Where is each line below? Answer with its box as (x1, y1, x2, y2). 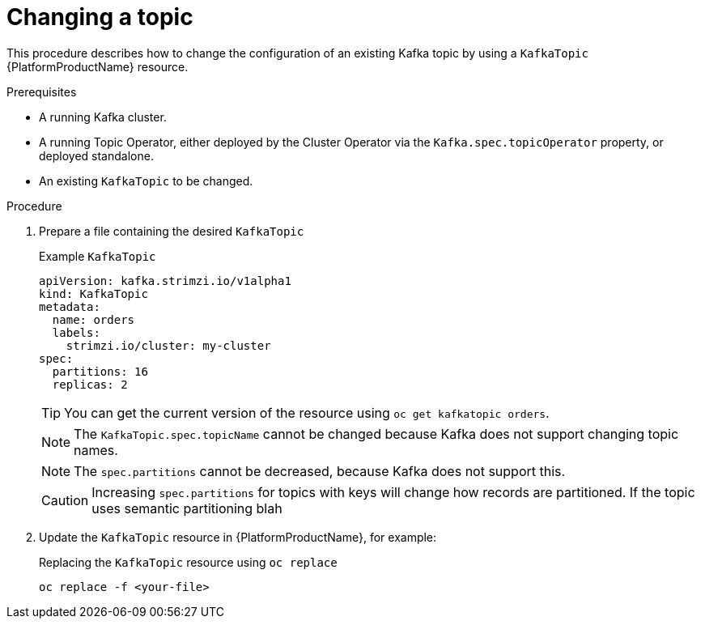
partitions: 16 (52, 364, 148, 378)
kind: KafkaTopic (39, 287, 148, 300)
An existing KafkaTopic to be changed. (39, 173, 253, 188)
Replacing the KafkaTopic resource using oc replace (39, 555, 338, 569)
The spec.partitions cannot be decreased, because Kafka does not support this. (74, 462, 566, 479)
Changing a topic (6, 3, 193, 31)
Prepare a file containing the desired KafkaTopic (39, 223, 304, 238)
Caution (41, 491, 89, 508)
